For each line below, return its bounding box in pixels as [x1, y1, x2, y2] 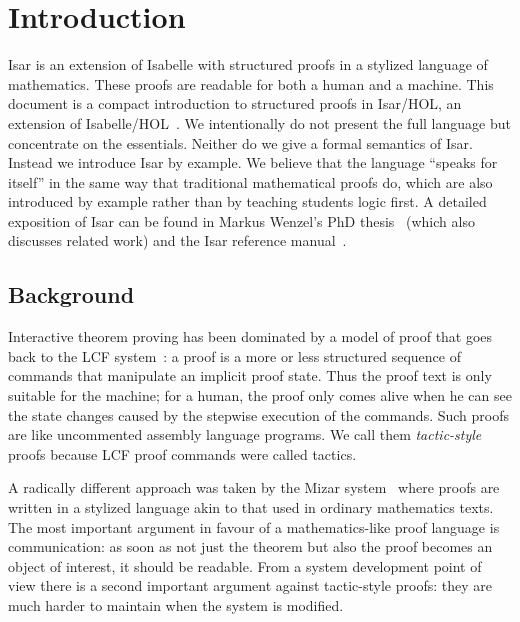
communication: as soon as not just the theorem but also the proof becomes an [8, 536, 493, 557]
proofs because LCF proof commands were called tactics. [8, 443, 357, 464]
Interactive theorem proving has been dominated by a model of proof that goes [8, 326, 493, 347]
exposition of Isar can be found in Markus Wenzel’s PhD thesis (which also [8, 210, 475, 231]
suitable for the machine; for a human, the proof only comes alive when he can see [8, 385, 512, 406]
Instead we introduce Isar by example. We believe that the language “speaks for [8, 152, 498, 173]
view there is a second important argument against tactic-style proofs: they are [8, 575, 492, 596]
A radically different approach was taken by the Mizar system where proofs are [8, 477, 500, 498]
